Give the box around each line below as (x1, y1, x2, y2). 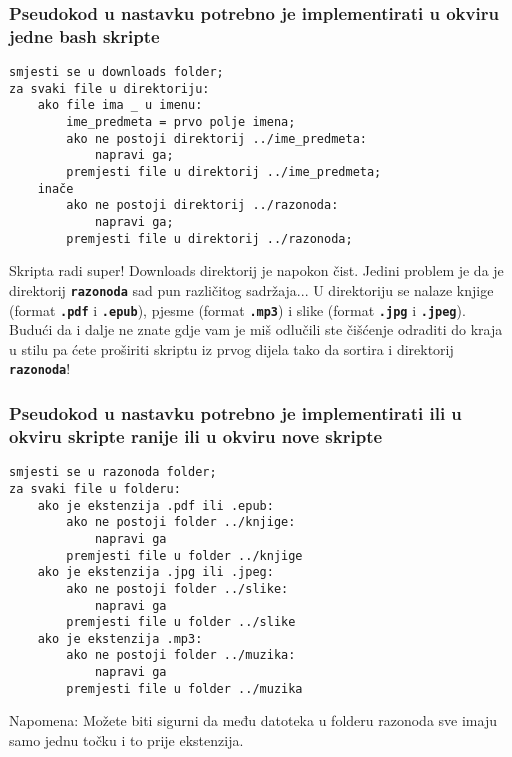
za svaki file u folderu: (9, 481, 181, 496)
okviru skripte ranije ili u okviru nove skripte (9, 423, 383, 448)
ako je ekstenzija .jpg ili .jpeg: (37, 565, 274, 580)
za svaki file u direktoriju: (9, 81, 210, 96)
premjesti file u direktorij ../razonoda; (66, 231, 353, 246)
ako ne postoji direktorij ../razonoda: (66, 198, 339, 213)
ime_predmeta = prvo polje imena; (66, 115, 296, 130)
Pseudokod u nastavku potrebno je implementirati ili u (9, 401, 462, 426)
